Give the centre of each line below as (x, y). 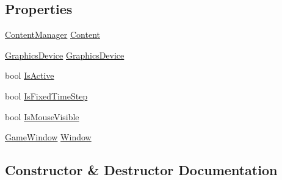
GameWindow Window (48, 137)
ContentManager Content (52, 34)
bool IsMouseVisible (42, 116)
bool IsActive (30, 75)
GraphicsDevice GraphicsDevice (65, 55)
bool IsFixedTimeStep (46, 95)
